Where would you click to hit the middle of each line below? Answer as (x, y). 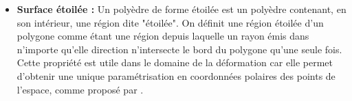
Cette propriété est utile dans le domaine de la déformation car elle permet (175, 62)
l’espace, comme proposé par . (80, 89)
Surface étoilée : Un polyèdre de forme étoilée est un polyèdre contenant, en (181, 9)
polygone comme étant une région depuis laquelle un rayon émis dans (163, 36)
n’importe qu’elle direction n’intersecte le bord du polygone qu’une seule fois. (179, 49)
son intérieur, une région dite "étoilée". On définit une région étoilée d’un (170, 22)
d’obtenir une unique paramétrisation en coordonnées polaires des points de (176, 75)
